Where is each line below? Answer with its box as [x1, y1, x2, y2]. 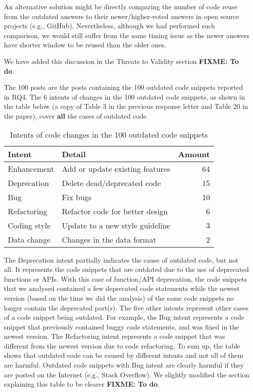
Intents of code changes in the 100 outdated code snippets [10, 128, 208, 140]
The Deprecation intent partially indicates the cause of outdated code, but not [4, 254, 239, 265]
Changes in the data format [61, 233, 156, 245]
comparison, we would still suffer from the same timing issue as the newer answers [4, 30, 250, 40]
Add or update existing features [61, 163, 170, 174]
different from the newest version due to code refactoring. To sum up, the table [4, 340, 240, 351]
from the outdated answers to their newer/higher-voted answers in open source [4, 11, 239, 21]
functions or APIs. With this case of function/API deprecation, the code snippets [4, 273, 247, 284]
